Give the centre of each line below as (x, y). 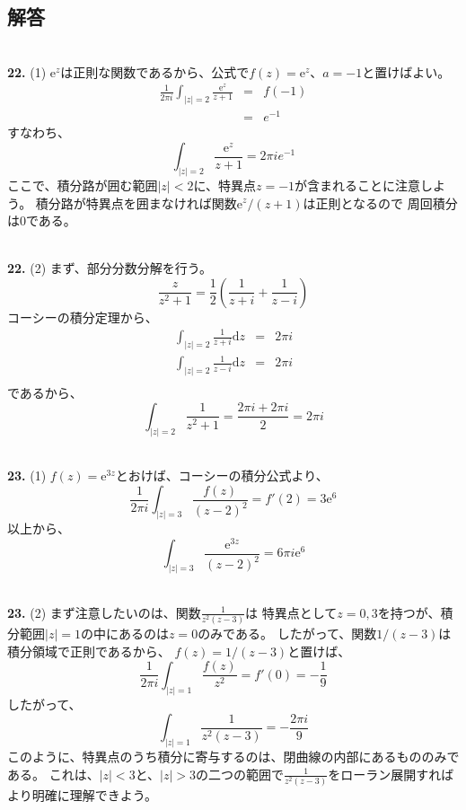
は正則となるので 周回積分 (380, 202)
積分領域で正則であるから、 (89, 651)
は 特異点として (291, 612)
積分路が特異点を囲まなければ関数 (136, 202)
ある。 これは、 (53, 774)
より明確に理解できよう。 (82, 795)
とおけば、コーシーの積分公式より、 (222, 475)
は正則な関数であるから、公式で (155, 71)
